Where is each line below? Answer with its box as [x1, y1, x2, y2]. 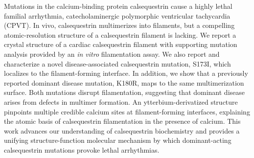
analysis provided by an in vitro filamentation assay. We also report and [4, 48, 220, 59]
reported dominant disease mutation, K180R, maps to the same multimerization [4, 77, 244, 88]
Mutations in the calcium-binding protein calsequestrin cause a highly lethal [4, 1, 232, 11]
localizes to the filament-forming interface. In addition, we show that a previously [4, 68, 248, 78]
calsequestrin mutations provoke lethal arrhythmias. [4, 144, 160, 155]
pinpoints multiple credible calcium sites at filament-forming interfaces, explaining [4, 106, 250, 116]
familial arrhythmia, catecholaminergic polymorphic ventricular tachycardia [4, 10, 231, 21]
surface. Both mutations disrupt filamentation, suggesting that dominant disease [4, 87, 245, 97]
